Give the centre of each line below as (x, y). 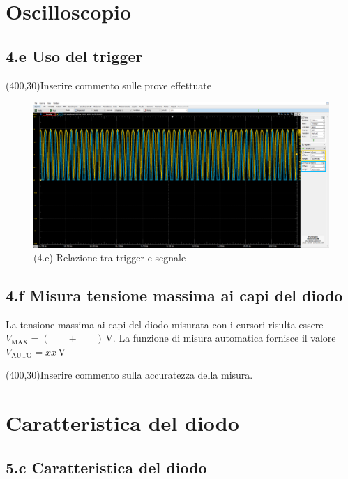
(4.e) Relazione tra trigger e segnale (110, 257)
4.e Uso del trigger (74, 55)
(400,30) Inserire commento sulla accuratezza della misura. (129, 375)
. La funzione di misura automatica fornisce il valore (224, 338)
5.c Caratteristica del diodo (106, 467)
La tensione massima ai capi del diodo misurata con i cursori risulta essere (165, 324)
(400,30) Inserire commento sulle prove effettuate (109, 85)
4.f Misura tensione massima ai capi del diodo (174, 295)
